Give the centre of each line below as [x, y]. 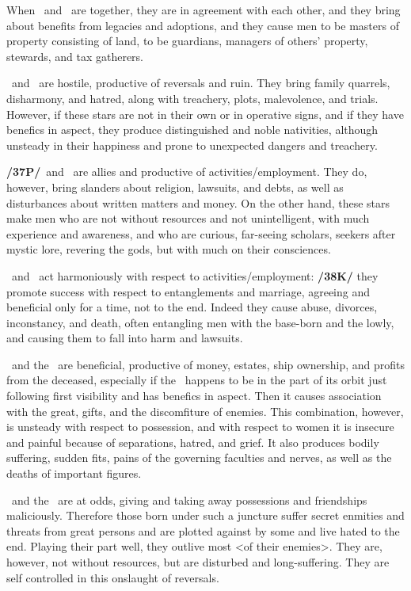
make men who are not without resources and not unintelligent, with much [188, 218]
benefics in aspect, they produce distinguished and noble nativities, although [192, 130]
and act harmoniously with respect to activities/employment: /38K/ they [195, 275]
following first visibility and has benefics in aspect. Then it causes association [194, 396]
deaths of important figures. [74, 473]
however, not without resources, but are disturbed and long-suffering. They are [198, 562]
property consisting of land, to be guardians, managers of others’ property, [187, 41]
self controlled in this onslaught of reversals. [113, 577]
